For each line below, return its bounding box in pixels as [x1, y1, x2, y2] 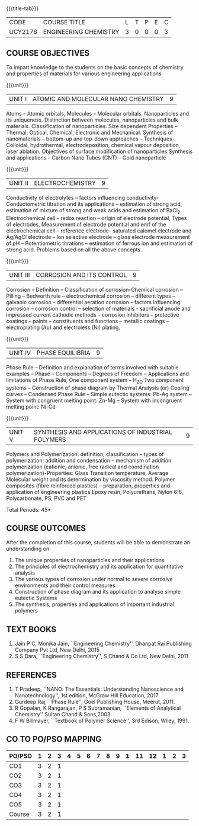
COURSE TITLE [43, 18, 86, 27]
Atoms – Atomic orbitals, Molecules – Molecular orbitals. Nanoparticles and [6, 110, 190, 117]
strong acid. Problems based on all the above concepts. [6, 245, 142, 253]
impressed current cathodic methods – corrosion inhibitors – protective [6, 311, 179, 318]
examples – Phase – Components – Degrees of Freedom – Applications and [6, 370, 190, 377]
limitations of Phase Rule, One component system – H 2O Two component [6, 376, 184, 385]
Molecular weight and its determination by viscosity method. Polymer [6, 476, 175, 483]
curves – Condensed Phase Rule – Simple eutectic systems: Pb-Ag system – [6, 390, 192, 397]
